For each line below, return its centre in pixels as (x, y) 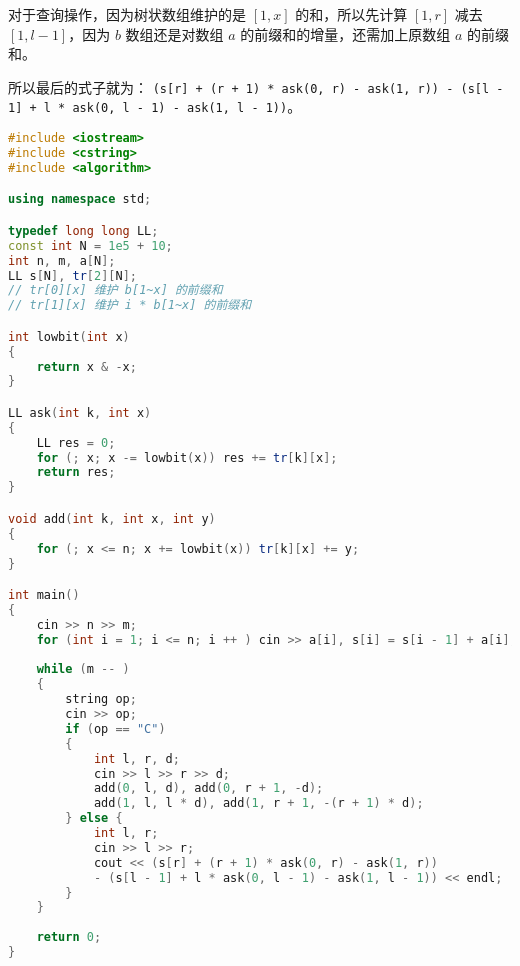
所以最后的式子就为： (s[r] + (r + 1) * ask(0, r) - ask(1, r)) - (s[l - (256, 86)
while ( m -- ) (83, 669)
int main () (44, 595)
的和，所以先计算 (351, 14)
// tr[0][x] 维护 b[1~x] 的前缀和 (115, 290)
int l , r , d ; (136, 758)
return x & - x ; (86, 366)
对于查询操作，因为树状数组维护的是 (127, 14)
